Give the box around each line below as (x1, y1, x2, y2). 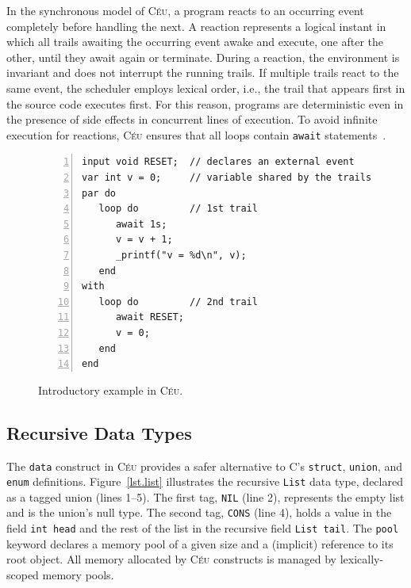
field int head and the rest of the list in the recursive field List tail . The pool (6, 520, 399, 536)
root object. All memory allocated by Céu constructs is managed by (6, 551, 336, 567)
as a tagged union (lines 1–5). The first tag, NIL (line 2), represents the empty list (6, 488, 405, 505)
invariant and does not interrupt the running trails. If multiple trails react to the (6, 64, 399, 81)
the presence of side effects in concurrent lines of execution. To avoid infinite (6, 111, 378, 128)
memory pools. (42, 566, 114, 582)
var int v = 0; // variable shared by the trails (82, 172, 372, 183)
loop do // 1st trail (98, 203, 258, 215)
